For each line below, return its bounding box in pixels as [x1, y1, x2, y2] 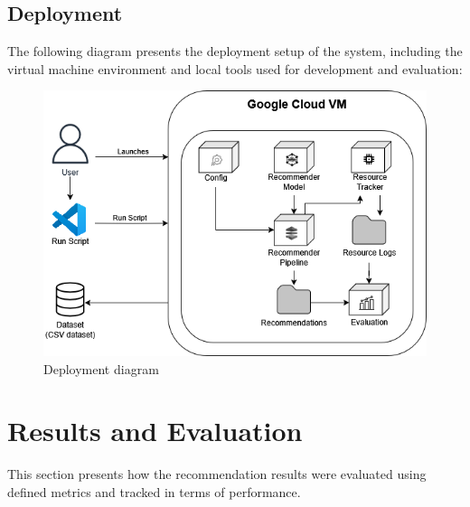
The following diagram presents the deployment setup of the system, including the [7, 42, 463, 61]
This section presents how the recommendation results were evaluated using [7, 465, 427, 484]
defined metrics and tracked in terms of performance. [7, 482, 301, 501]
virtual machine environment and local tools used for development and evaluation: [7, 59, 463, 78]
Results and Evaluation [7, 412, 303, 449]
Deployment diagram [43, 359, 159, 378]
